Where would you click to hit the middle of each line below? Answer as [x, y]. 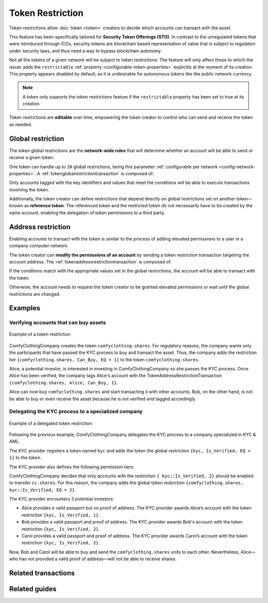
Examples [25, 308]
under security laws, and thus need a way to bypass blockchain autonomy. [86, 51]
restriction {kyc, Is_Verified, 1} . [61, 515]
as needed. [21, 124]
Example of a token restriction [40, 334]
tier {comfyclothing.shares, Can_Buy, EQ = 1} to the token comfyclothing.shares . [104, 359]
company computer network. [39, 246]
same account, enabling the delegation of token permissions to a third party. [87, 213]
